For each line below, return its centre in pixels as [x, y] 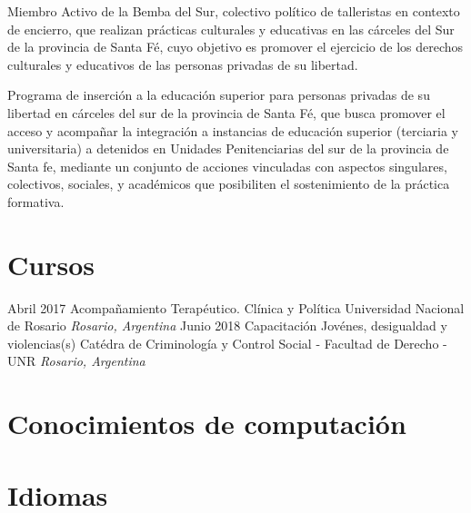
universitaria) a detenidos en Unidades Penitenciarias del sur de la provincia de [228, 148]
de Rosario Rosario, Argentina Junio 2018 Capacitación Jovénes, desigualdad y [227, 326]
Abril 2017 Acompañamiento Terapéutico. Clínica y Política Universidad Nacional [236, 307]
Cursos [51, 264]
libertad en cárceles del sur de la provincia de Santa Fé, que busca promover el [226, 112]
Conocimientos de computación [207, 424]
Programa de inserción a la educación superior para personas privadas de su [219, 95]
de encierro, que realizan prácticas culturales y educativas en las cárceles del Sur [231, 29]
